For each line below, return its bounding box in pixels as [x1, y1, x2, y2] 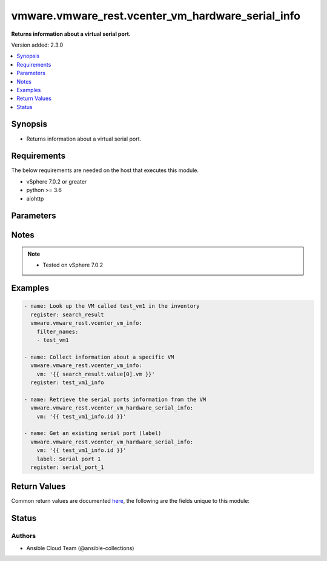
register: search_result [30, 311, 104, 318]
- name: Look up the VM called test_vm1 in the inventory [24, 303, 200, 310]
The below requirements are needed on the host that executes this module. [11, 167, 199, 174]
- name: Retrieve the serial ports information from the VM [24, 396, 206, 403]
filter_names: [36, 328, 79, 335]
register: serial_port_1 [30, 463, 104, 471]
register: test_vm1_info [30, 379, 104, 386]
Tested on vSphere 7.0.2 [42, 261, 104, 269]
